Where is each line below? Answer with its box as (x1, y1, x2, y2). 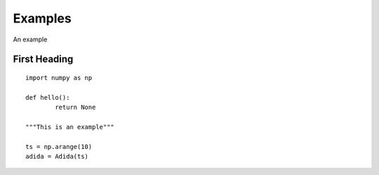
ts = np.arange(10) (25, 143, 93, 150)
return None (55, 103, 96, 112)
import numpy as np (25, 74, 93, 82)
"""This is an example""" (25, 123, 115, 131)
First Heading (13, 53, 74, 65)
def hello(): (25, 93, 70, 101)
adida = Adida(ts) (25, 153, 89, 161)
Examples (13, 11, 72, 26)
